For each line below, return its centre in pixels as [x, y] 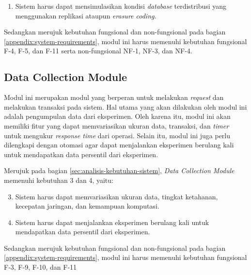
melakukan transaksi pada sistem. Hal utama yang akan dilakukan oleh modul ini [125, 106]
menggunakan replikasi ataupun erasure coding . [86, 15]
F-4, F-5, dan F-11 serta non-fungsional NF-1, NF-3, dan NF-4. [98, 51]
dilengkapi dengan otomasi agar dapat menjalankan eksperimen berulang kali [119, 145]
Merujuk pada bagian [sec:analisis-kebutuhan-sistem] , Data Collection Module [119, 170]
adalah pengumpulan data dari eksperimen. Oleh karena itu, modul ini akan [117, 116]
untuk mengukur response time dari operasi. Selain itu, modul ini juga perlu [117, 135]
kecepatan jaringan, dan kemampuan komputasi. [87, 206]
